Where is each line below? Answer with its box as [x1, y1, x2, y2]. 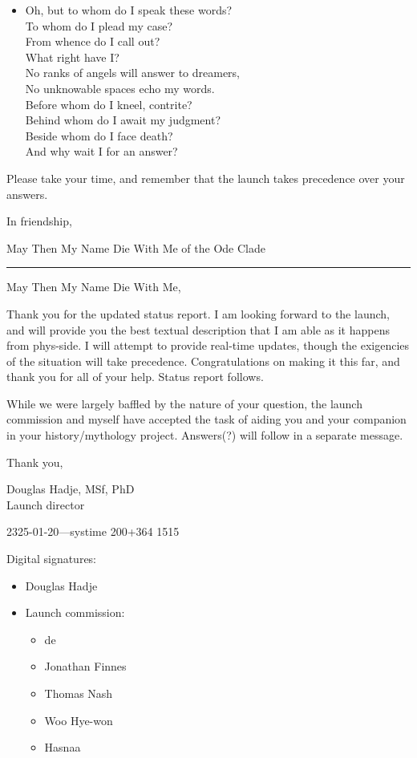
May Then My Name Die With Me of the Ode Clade [6, 239, 265, 256]
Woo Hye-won [44, 711, 113, 728]
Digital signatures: [6, 550, 97, 567]
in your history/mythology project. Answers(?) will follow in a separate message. [6, 427, 403, 444]
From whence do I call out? [25, 33, 160, 50]
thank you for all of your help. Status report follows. [6, 368, 264, 385]
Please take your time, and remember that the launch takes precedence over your [6, 169, 405, 186]
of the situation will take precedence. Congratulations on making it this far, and [6, 352, 400, 369]
